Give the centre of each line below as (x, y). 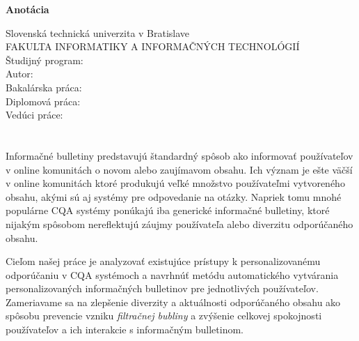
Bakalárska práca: (44, 87)
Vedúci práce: (34, 115)
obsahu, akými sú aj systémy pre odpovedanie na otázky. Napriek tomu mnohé (174, 196)
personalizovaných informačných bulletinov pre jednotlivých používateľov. (162, 288)
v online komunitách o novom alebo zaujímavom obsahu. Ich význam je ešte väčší (179, 169)
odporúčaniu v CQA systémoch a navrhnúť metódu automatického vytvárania (172, 274)
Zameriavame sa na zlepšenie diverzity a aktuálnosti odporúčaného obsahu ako (173, 302)
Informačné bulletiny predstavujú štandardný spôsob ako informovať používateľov (179, 155)
